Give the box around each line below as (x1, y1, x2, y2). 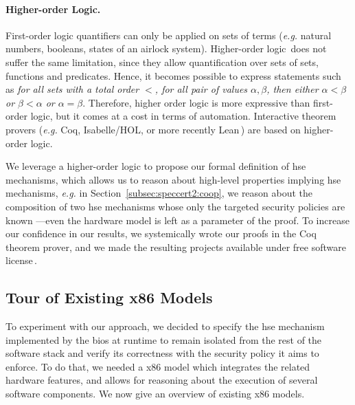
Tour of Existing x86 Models (5, 287, 213, 308)
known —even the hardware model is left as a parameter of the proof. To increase (5, 212, 350, 227)
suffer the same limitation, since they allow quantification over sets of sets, (5, 54, 319, 69)
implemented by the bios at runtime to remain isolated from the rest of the (5, 332, 322, 347)
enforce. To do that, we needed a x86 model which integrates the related (5, 359, 310, 373)
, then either (266, 82, 319, 96)
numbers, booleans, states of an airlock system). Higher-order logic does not (5, 41, 327, 56)
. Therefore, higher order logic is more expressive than (82, 95, 310, 109)
